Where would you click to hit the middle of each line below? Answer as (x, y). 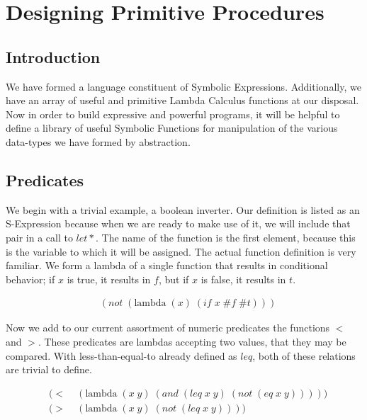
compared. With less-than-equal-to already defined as (122, 355)
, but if (174, 279)
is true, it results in (109, 279)
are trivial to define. (49, 369)
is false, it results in (243, 279)
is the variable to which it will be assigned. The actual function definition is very (181, 251)
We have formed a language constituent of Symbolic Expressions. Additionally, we (183, 86)
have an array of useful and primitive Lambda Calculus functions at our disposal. (182, 100)
